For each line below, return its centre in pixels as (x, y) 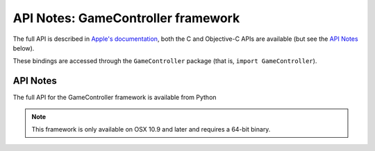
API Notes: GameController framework (126, 18)
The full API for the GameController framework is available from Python (115, 98)
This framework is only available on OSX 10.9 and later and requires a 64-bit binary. (151, 130)
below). (24, 48)
